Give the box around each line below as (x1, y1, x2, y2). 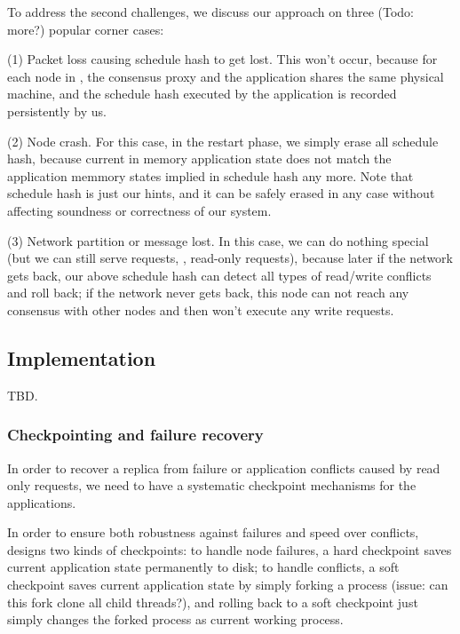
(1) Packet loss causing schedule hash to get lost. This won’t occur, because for (7, 50, 438, 68)
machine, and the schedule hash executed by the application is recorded (7, 84, 397, 103)
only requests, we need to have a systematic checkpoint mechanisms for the (7, 476, 416, 495)
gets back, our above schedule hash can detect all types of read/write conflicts (7, 265, 432, 284)
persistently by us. (7, 101, 107, 120)
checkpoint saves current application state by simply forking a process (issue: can (7, 575, 448, 594)
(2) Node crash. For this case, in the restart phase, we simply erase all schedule (7, 131, 439, 150)
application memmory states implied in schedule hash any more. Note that (7, 166, 414, 185)
